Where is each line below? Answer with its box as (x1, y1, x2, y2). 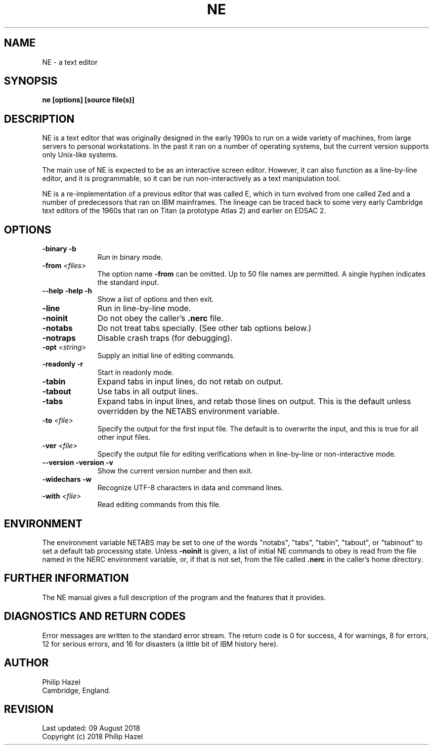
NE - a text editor (42, 57, 98, 66)
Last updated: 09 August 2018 (42, 724, 140, 733)
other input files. (97, 433, 151, 442)
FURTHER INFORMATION (4, 572, 129, 585)
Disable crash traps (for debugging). (97, 333, 233, 343)
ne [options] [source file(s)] (42, 95, 134, 104)
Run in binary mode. (97, 253, 163, 262)
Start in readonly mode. (97, 368, 174, 377)
